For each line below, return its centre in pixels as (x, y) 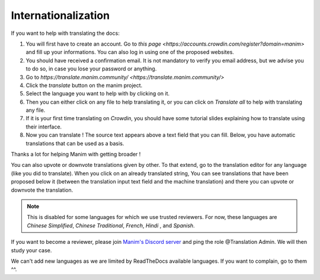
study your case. (31, 250)
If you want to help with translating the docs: (65, 33)
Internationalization (60, 15)
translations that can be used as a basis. (75, 143)
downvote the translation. (42, 190)
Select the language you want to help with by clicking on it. (98, 94)
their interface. (44, 127)
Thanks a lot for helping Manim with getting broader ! (76, 155)
